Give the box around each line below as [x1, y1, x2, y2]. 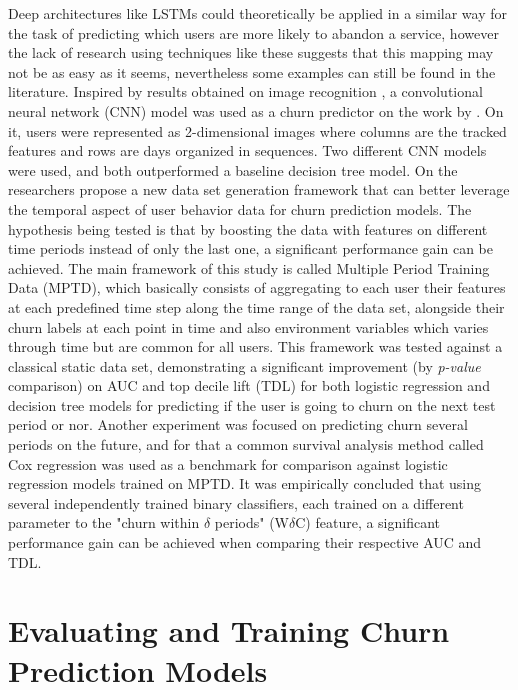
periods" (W [214, 512, 290, 533]
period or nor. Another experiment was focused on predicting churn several [8, 414, 468, 435]
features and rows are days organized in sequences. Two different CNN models [8, 140, 487, 161]
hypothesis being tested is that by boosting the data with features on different [8, 218, 488, 239]
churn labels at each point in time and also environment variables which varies [8, 316, 489, 337]
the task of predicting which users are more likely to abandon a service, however [8, 22, 499, 43]
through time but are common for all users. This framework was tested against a [8, 336, 503, 357]
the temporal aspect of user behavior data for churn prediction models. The [8, 198, 472, 219]
